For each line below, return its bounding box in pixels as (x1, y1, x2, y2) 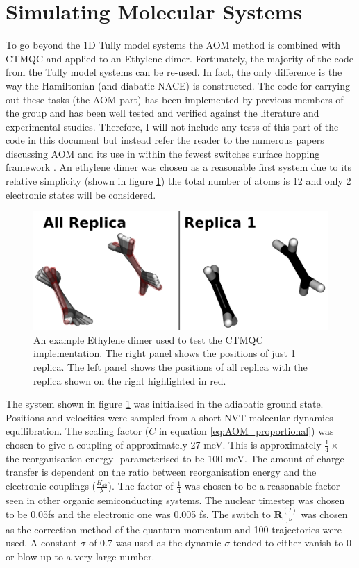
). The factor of (108, 478, 174, 493)
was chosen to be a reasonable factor (184, 478, 340, 493)
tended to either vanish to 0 (233, 535, 351, 550)
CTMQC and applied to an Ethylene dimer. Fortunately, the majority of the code (6, 51, 354, 65)
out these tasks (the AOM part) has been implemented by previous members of (6, 92, 344, 106)
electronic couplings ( (6, 478, 97, 493)
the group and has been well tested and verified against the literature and (6, 106, 319, 120)
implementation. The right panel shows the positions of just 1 (33, 346, 296, 360)
